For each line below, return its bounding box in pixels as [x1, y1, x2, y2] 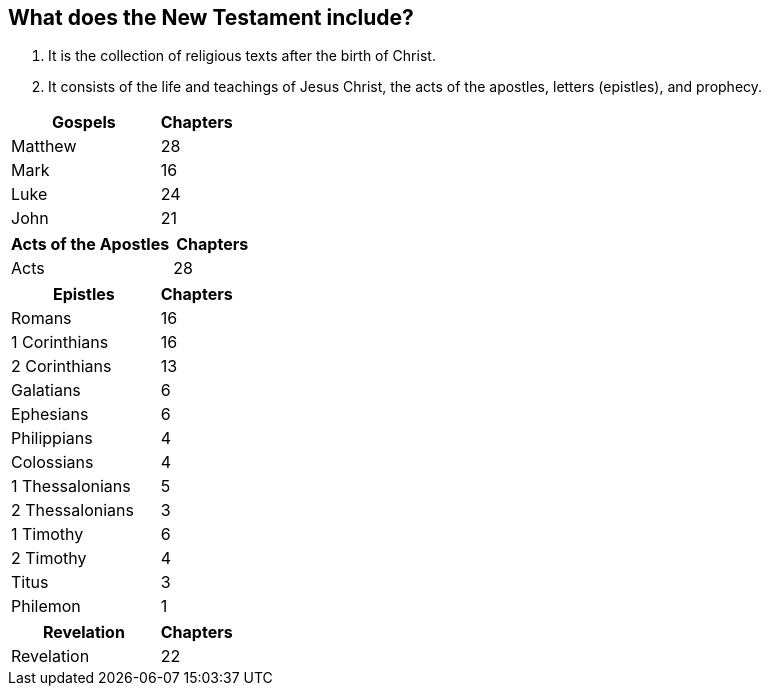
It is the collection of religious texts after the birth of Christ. [48, 47, 436, 65]
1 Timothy [11, 524, 84, 545]
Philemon [11, 596, 81, 617]
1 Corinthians [11, 332, 109, 353]
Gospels [52, 112, 116, 133]
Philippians [11, 428, 93, 449]
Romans [11, 308, 72, 329]
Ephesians [11, 404, 89, 425]
